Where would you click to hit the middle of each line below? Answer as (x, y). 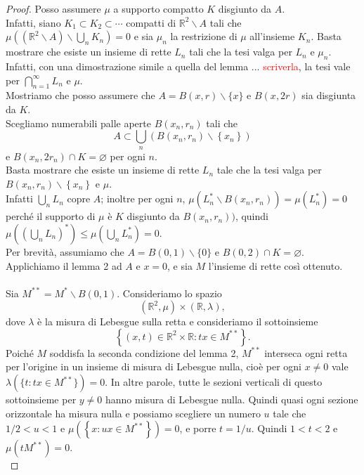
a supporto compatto (158, 8)
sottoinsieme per (41, 399)
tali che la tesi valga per (241, 52)
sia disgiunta (329, 95)
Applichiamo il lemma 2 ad (64, 265)
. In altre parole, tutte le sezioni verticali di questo (214, 382)
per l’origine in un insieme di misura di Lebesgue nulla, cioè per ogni (154, 366)
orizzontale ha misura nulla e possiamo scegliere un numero (133, 413)
